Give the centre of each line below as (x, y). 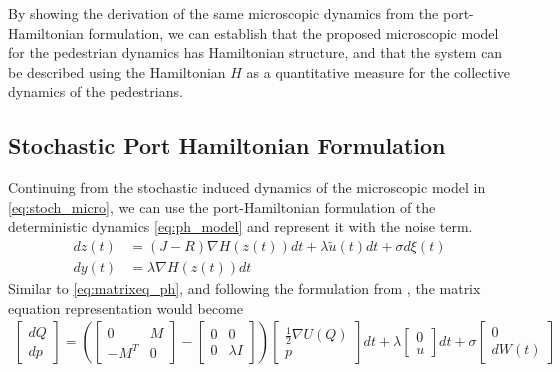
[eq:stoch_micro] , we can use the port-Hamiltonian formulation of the (222, 206)
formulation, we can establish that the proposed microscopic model (293, 32)
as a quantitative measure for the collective (378, 71)
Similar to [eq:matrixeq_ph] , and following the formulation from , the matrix (244, 288)
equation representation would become (126, 307)
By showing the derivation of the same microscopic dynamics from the (223, 13)
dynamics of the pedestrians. (95, 91)
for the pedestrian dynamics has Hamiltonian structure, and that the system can (255, 52)
